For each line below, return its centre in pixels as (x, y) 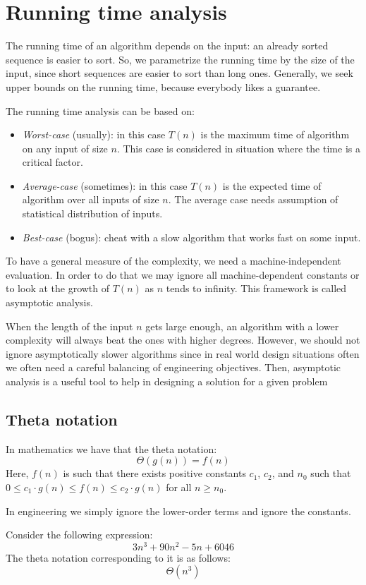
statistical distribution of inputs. (92, 213)
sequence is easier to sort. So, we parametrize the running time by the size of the (180, 59)
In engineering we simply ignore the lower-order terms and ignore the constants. (178, 511)
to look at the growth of (58, 288)
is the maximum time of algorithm (275, 134)
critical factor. (53, 162)
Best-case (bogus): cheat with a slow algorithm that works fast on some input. (191, 237)
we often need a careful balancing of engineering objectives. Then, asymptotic (173, 367)
